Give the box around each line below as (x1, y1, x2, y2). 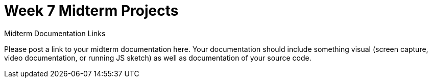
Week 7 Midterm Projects (4, 2, 179, 19)
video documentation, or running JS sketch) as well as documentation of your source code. (4, 53, 311, 62)
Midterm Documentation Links (4, 29, 106, 38)
